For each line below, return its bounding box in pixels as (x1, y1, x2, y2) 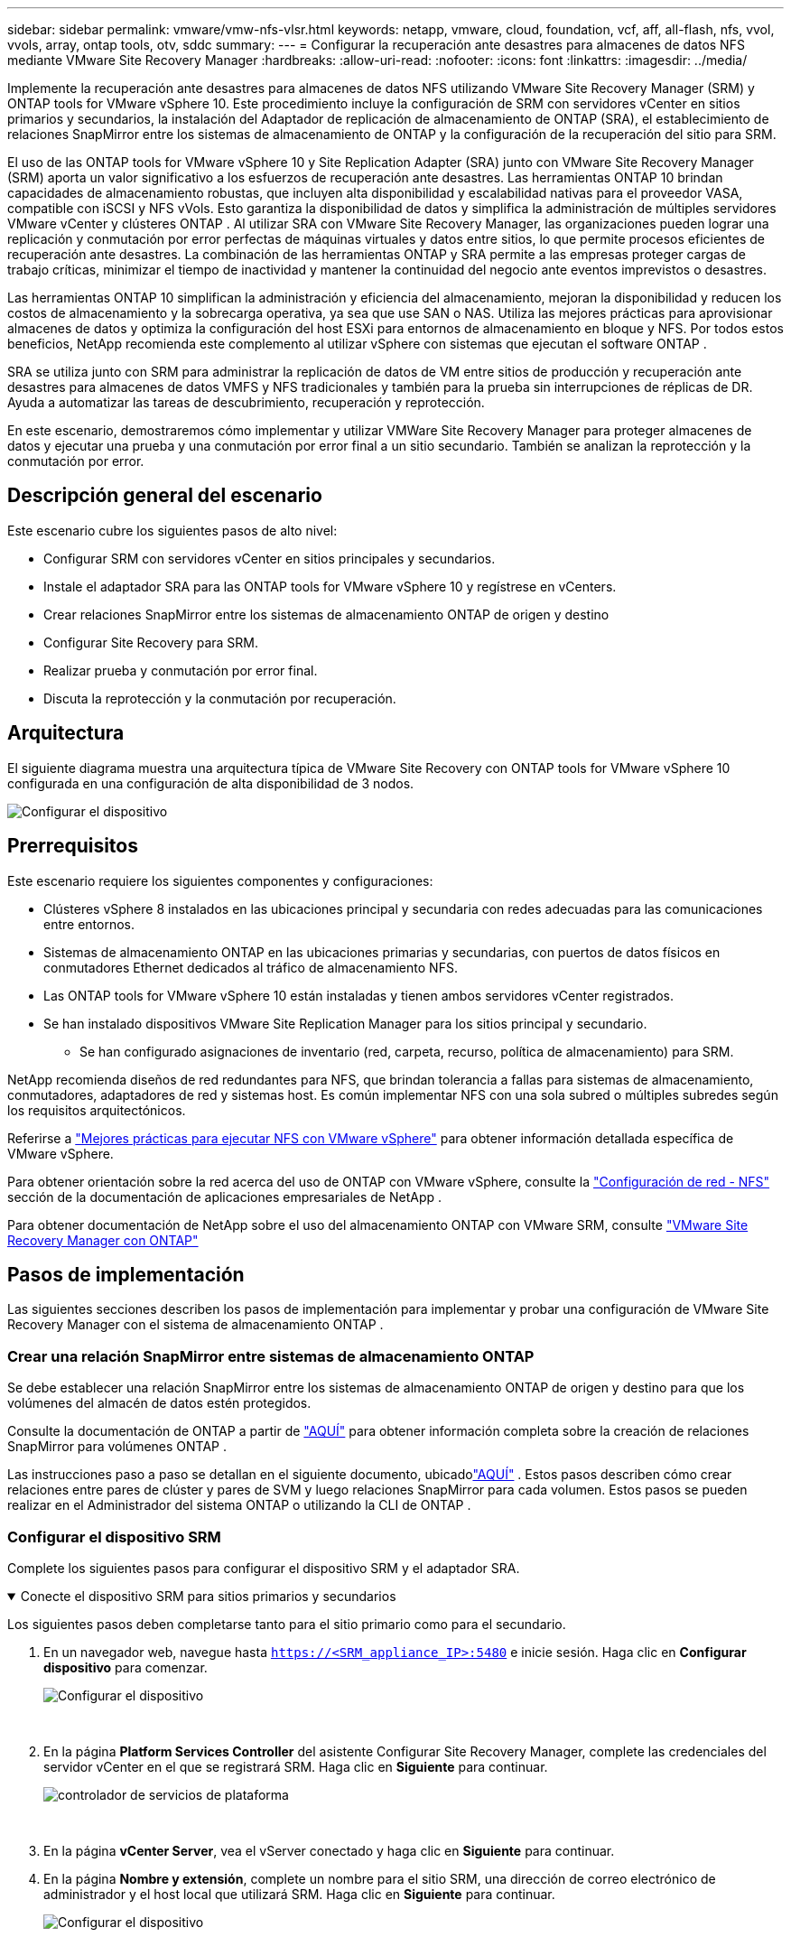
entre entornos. (43, 916, 135, 932)
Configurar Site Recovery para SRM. (43, 634, 259, 650)
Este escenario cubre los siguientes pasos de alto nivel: (7, 522, 338, 538)
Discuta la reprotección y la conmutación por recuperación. (43, 690, 396, 706)
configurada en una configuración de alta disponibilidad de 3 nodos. (7, 775, 414, 791)
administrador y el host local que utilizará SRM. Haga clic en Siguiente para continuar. (43, 1886, 555, 1902)
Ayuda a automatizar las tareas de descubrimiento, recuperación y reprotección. (7, 395, 485, 410)
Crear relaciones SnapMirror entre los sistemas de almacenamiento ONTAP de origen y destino (43, 606, 610, 622)
